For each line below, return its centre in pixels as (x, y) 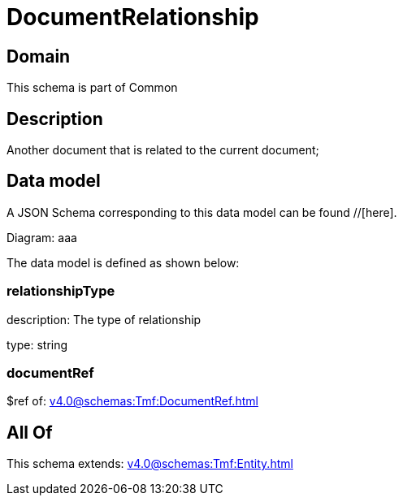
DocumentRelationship (133, 17)
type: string (37, 344)
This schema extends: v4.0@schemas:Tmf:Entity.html (150, 464)
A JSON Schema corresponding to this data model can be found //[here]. (202, 212)
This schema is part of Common (92, 88)
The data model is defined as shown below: (123, 262)
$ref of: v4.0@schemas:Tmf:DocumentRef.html (132, 401)
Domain (39, 56)
